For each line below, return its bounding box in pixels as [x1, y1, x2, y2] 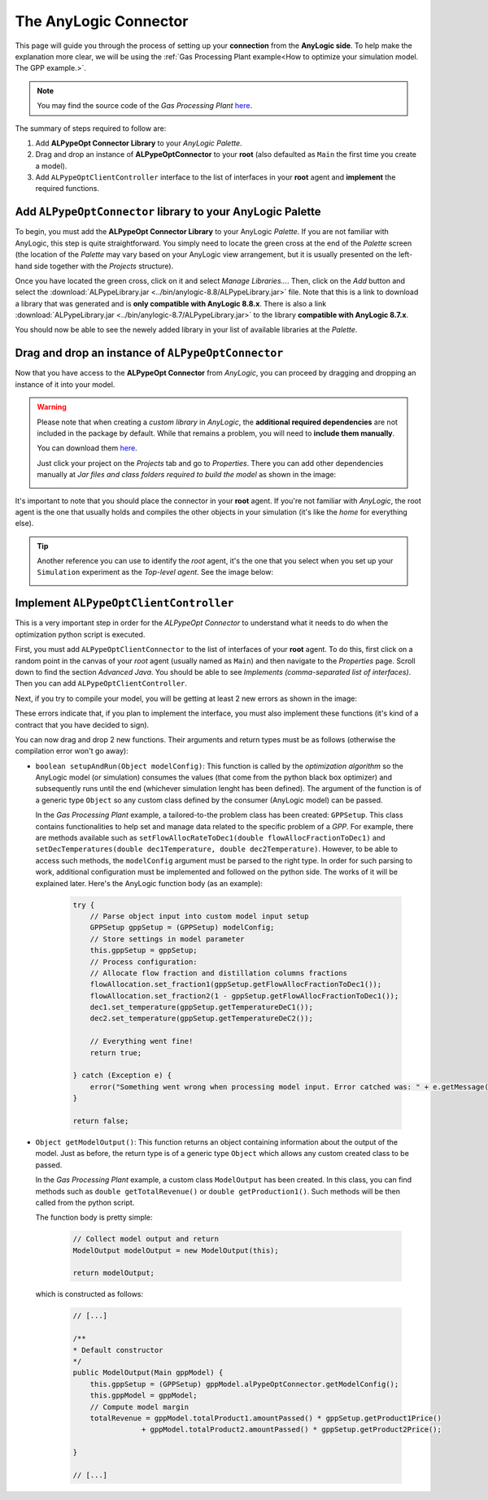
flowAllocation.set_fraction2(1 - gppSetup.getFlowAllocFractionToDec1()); [89, 991, 399, 1000]
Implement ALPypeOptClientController [15, 596, 234, 610]
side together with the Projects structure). [33, 261, 174, 271]
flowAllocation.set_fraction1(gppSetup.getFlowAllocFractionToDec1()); [89, 980, 382, 989]
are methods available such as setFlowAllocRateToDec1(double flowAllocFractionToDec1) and [35, 833, 386, 843]
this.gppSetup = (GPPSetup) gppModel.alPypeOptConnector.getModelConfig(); [89, 1379, 399, 1389]
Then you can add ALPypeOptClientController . [15, 679, 187, 689]
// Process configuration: [89, 957, 198, 967]
